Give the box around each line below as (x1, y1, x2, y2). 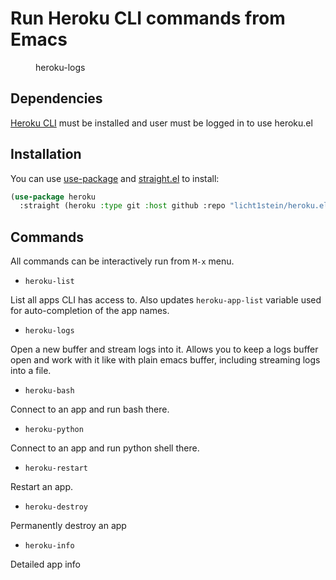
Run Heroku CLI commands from (10, 7, 286, 30)
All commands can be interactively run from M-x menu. (10, 255, 235, 267)
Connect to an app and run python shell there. (10, 442, 200, 454)
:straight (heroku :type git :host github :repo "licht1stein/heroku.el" (19, 201, 333, 211)
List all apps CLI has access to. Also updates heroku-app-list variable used (10, 294, 322, 306)
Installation (10, 146, 82, 163)
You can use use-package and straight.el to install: (10, 172, 220, 184)
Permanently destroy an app (10, 520, 127, 532)
